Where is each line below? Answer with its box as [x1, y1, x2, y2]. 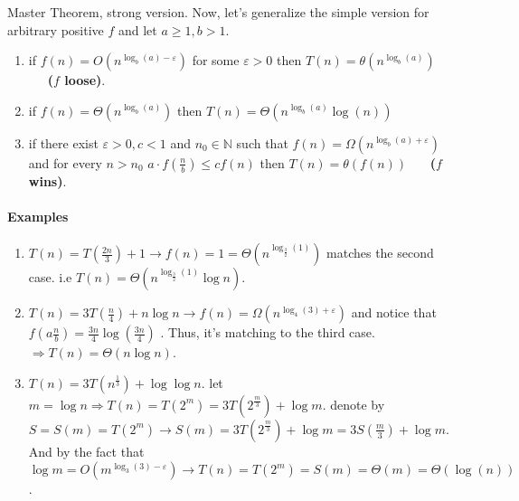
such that [236, 133, 288, 152]
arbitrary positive [7, 20, 104, 39]
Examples [7, 206, 69, 225]
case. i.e [28, 268, 72, 287]
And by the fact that [28, 441, 145, 460]
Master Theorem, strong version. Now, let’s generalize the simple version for [7, 3, 429, 21]
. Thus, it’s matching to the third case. [160, 323, 375, 342]
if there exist [28, 133, 99, 152]
